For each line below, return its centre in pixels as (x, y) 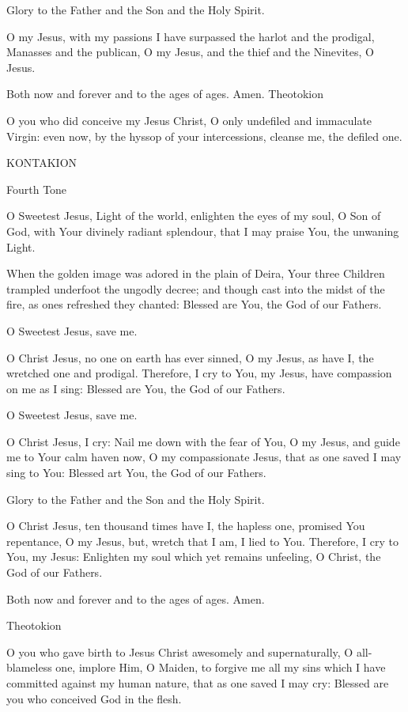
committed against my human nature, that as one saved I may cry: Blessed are (198, 683)
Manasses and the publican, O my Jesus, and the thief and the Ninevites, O (190, 52)
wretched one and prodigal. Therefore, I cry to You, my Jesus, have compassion (199, 373)
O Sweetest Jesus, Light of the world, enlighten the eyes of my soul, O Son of (194, 216)
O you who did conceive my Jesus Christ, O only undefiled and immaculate (189, 120)
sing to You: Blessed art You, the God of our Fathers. (136, 473)
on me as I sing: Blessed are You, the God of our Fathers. (146, 388)
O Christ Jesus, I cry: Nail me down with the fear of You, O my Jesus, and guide (203, 441)
